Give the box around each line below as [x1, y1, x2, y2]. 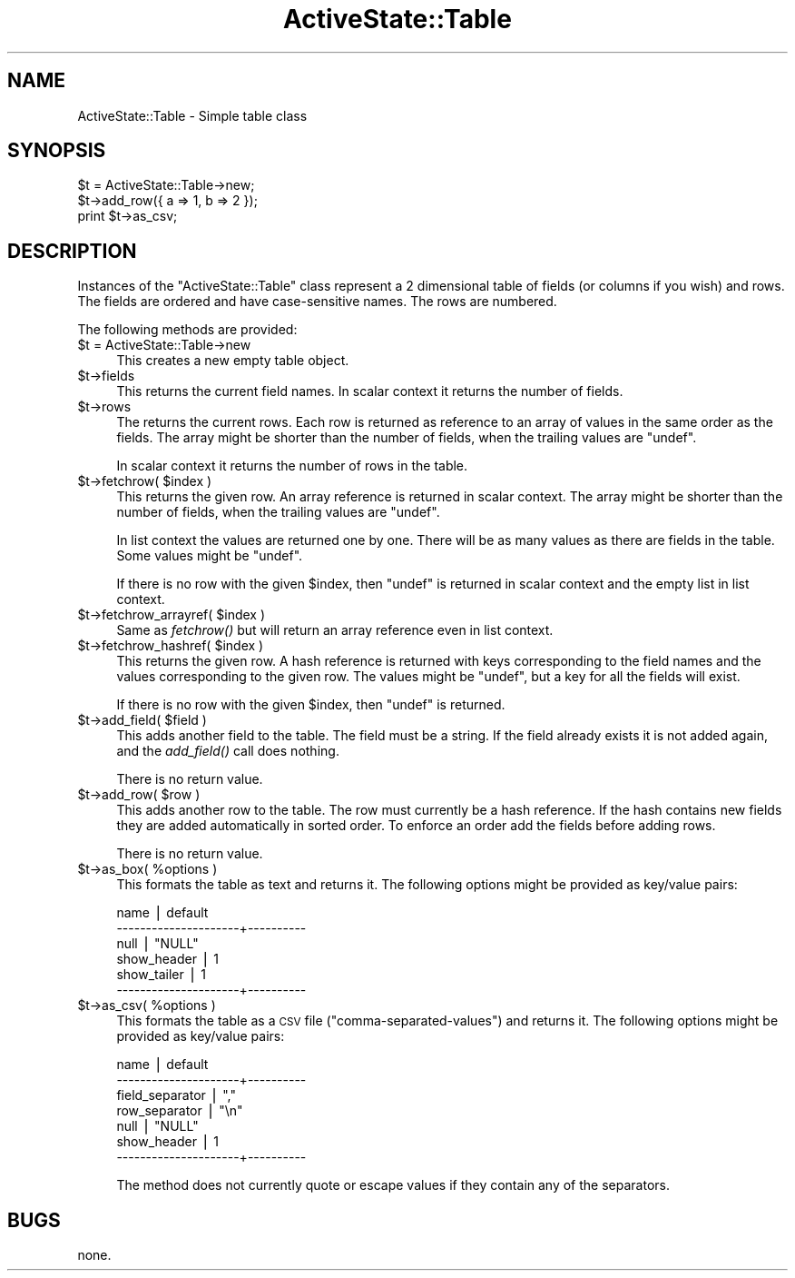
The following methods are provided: [77, 322, 298, 338]
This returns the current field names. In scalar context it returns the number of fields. [116, 383, 623, 400]
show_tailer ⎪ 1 [116, 966, 206, 983]
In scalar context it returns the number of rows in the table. [116, 458, 468, 474]
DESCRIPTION [7, 239, 137, 263]
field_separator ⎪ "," [116, 1087, 236, 1104]
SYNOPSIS [7, 139, 106, 163]
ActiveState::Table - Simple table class [77, 107, 308, 124]
